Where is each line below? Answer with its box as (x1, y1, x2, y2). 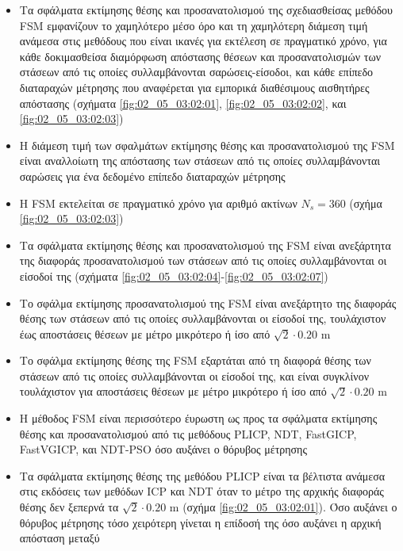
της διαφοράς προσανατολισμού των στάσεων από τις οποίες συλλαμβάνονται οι (19, 252, 387, 269)
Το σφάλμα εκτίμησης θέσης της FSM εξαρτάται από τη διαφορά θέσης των (19, 352, 371, 369)
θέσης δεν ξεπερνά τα (19, 499, 119, 515)
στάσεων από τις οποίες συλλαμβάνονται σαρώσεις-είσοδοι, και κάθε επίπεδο (19, 63, 373, 80)
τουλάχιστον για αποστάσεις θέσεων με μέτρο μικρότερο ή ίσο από (19, 383, 327, 400)
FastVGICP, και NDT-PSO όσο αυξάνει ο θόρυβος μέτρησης (19, 441, 307, 457)
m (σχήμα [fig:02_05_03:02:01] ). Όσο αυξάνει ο (169, 499, 397, 515)
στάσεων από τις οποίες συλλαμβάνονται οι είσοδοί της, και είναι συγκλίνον (19, 367, 369, 384)
